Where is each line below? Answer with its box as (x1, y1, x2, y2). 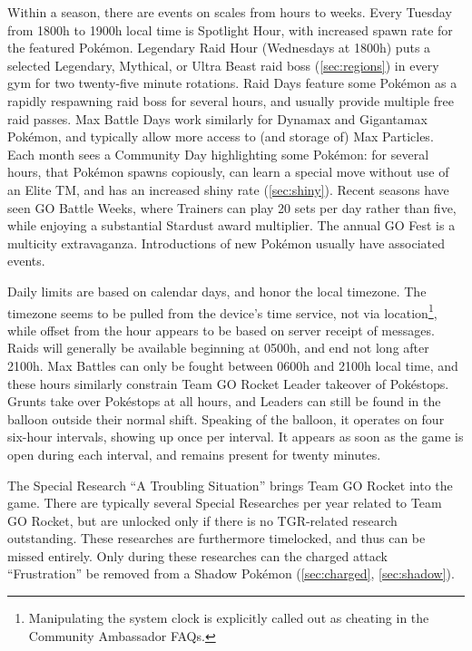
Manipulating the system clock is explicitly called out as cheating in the (28, 608, 429, 627)
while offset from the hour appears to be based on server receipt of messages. (7, 320, 435, 339)
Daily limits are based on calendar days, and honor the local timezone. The (7, 281, 427, 300)
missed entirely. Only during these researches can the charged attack (7, 546, 388, 565)
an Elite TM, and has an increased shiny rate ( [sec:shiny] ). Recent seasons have (7, 180, 449, 199)
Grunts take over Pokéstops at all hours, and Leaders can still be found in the (7, 392, 441, 411)
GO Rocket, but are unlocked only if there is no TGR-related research (7, 510, 398, 530)
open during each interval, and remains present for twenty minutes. (7, 444, 381, 463)
